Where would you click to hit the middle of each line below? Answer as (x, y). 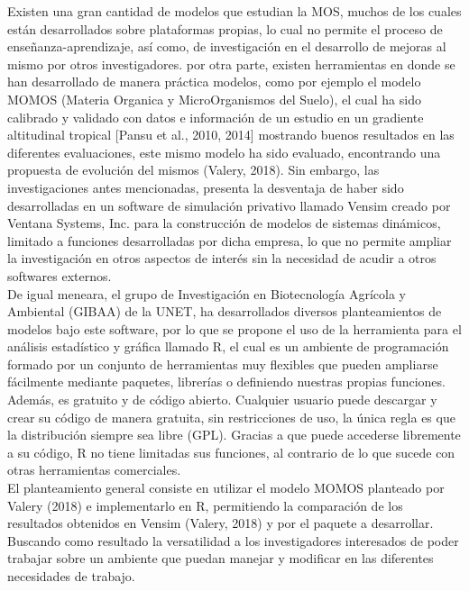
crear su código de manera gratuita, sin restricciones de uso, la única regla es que (231, 417)
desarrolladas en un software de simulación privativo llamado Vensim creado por (229, 205)
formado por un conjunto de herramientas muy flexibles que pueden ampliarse (223, 364)
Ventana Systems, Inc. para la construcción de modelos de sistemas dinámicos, (224, 223)
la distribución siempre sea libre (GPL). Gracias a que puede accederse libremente (234, 435)
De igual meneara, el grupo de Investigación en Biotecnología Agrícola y (207, 293)
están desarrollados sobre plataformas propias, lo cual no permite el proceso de (225, 28)
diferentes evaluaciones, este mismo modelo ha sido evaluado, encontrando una (224, 152)
